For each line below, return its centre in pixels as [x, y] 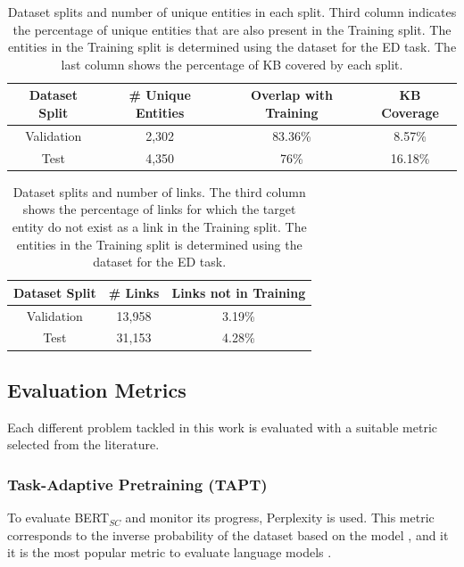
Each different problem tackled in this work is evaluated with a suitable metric [223, 427]
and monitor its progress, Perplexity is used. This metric [280, 518]
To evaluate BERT [58, 518]
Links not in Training [239, 292]
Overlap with [291, 95]
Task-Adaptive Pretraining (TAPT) [137, 484]
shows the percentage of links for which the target [159, 209]
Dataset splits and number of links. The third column [159, 191]
